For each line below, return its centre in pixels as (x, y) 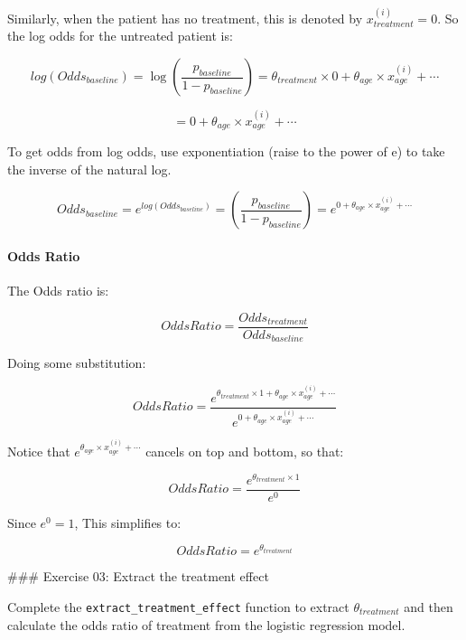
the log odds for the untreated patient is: (120, 36)
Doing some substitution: (77, 363)
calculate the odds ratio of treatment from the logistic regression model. (206, 624)
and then (429, 607)
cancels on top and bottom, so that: (245, 452)
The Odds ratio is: (58, 291)
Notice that (39, 452)
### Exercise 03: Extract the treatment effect (138, 576)
